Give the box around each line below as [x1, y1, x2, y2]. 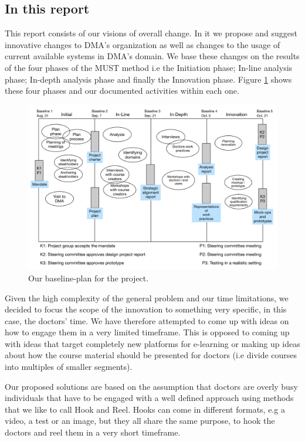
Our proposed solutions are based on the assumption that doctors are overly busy [5, 380, 298, 392]
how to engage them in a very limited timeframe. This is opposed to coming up [5, 326, 290, 338]
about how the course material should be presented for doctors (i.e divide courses [5, 349, 297, 361]
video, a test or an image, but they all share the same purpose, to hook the [5, 414, 275, 427]
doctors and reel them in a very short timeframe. [5, 426, 181, 438]
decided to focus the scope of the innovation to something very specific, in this [5, 303, 287, 315]
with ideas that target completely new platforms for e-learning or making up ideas [5, 337, 300, 349]
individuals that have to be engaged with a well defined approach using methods [5, 392, 294, 404]
